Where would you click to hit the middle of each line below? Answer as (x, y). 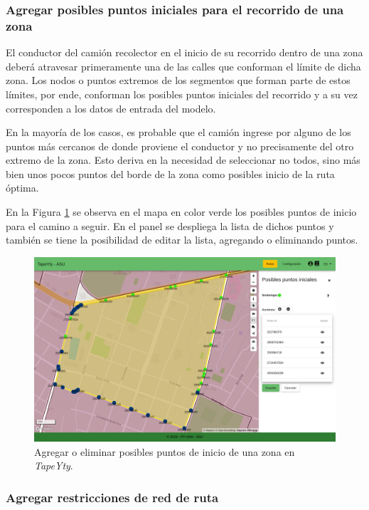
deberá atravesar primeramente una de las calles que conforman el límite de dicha (183, 66)
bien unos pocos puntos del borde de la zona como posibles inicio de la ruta (170, 173)
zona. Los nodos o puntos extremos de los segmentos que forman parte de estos (178, 80)
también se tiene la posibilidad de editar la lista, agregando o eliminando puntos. (182, 240)
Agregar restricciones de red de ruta (112, 497)
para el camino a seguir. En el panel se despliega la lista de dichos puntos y (170, 225)
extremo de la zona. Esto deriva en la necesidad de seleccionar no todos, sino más (183, 160)
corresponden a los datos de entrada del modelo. (111, 108)
